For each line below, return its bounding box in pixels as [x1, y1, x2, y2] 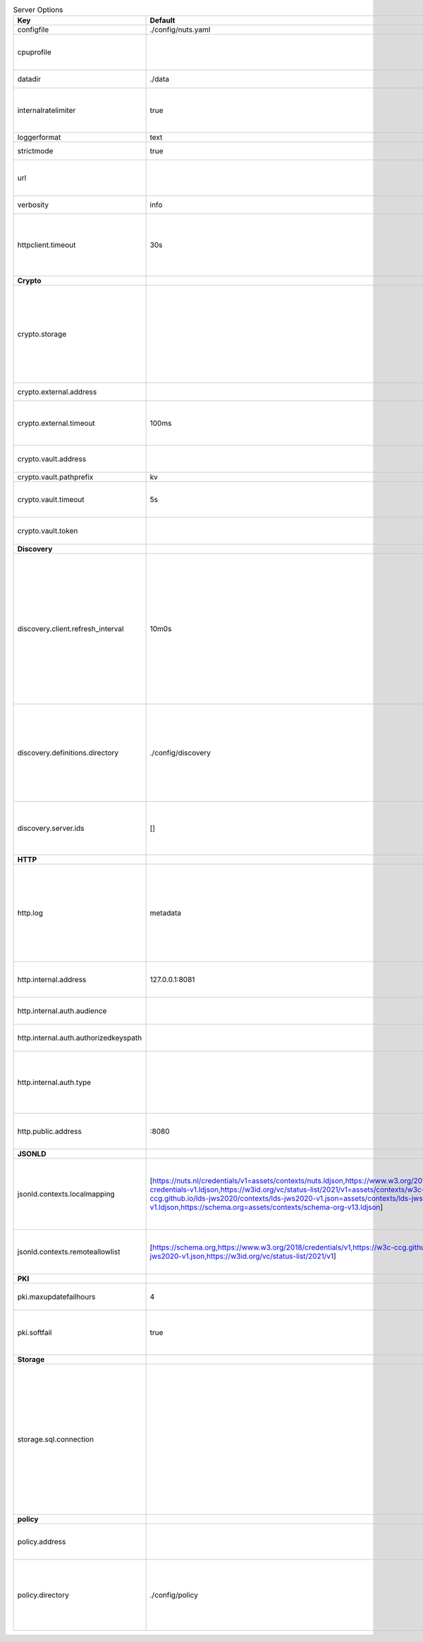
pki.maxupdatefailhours [17, 1292, 96, 1302]
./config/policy [149, 1590, 199, 1600]
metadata [149, 908, 181, 918]
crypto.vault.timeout [17, 495, 85, 505]
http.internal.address [17, 975, 87, 985]
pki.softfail [17, 1328, 52, 1338]
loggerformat [17, 133, 61, 143]
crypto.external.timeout [17, 419, 95, 429]
